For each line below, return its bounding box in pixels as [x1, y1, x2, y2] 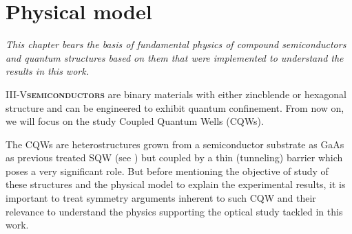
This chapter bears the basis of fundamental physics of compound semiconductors [6, 37, 346, 51]
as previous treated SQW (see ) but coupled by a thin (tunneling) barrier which [6, 150, 343, 165]
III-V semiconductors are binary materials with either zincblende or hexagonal [6, 86, 347, 101]
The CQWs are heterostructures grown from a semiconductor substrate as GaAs [6, 137, 344, 151]
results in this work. [6, 64, 89, 78]
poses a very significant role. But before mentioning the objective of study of [6, 163, 329, 178]
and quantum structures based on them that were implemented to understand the [6, 50, 344, 65]
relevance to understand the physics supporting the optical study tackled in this [6, 204, 343, 218]
